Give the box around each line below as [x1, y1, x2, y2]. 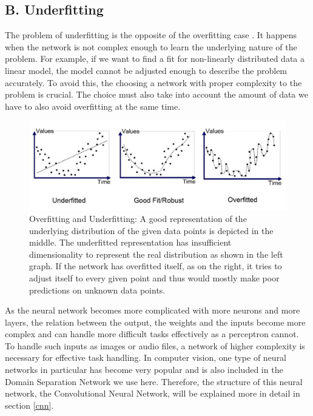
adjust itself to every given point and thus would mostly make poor [29, 271, 280, 284]
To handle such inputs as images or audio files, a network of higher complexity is [5, 339, 305, 352]
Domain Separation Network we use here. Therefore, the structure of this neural [5, 375, 303, 387]
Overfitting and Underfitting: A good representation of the [29, 212, 247, 224]
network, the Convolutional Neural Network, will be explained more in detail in [5, 387, 300, 400]
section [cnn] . [5, 398, 54, 411]
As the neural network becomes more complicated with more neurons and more [5, 304, 300, 317]
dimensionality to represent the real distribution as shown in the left [29, 247, 283, 260]
